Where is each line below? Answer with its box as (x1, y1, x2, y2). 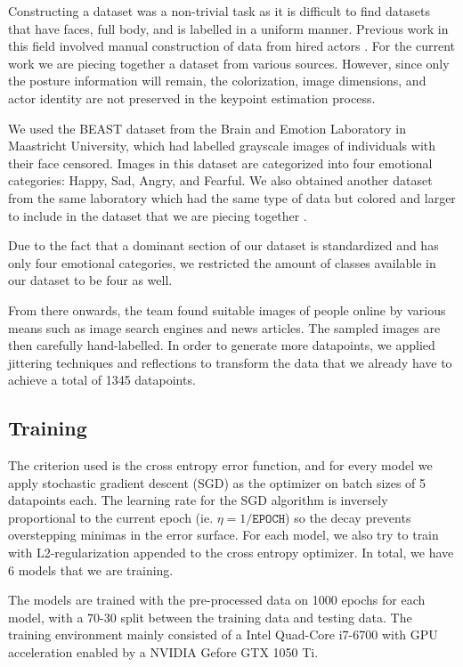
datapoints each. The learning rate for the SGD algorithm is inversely (8, 491, 388, 509)
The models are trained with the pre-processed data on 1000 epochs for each (8, 590, 426, 609)
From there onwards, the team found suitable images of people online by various (8, 300, 446, 319)
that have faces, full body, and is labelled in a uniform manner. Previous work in (8, 19, 449, 37)
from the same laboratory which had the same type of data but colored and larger (8, 188, 456, 207)
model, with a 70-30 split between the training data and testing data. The (8, 607, 412, 626)
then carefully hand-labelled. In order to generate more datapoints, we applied (8, 336, 435, 354)
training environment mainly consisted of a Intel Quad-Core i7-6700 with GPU (8, 625, 438, 644)
